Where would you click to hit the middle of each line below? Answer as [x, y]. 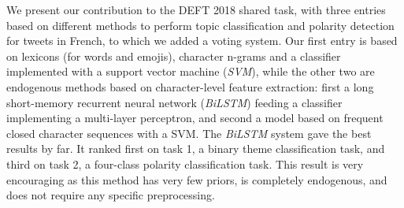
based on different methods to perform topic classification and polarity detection [200, 25]
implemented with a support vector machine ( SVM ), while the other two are [191, 71]
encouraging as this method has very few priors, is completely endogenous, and [197, 179]
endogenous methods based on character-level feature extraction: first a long [190, 86]
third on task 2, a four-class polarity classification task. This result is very [185, 163]
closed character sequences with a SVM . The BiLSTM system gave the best [189, 133]
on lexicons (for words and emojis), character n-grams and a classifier [174, 56]
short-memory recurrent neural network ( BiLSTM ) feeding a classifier [174, 102]
